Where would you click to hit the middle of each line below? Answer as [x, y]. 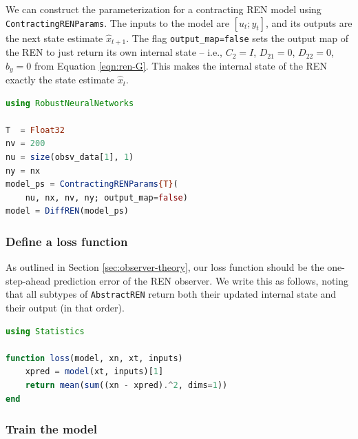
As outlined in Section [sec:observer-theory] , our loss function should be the [165, 267]
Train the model [51, 429]
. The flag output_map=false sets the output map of [238, 38]
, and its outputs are [309, 22]
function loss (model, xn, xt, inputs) [94, 358]
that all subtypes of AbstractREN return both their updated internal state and [171, 294]
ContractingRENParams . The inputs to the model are [117, 22]
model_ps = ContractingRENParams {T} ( [92, 184]
